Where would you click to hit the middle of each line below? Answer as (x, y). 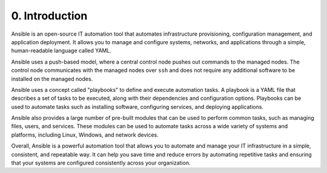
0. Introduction (49, 16)
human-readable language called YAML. (61, 51)
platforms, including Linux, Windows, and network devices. (85, 135)
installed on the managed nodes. (52, 79)
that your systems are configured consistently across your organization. (101, 163)
